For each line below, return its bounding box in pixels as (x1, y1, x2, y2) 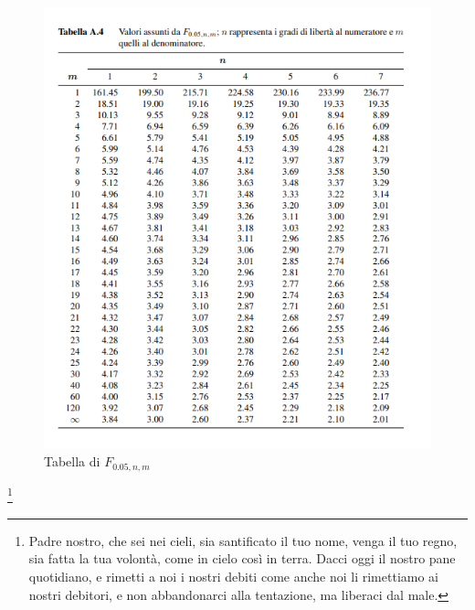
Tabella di (44, 452, 100, 471)
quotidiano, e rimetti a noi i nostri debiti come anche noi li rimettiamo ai (28, 567, 438, 586)
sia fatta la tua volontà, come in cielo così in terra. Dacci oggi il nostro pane (28, 549, 456, 568)
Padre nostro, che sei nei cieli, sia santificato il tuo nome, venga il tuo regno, (28, 530, 458, 550)
